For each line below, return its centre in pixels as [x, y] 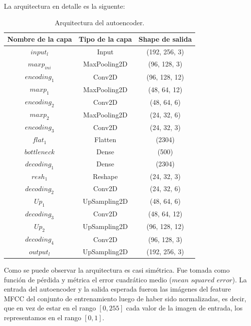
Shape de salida [165, 39]
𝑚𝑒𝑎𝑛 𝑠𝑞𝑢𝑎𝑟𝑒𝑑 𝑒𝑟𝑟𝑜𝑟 [202, 280]
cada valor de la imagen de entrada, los [184, 308]
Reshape [105, 176]
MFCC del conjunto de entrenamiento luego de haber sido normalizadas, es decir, [125, 298]
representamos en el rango [43, 318]
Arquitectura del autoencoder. [100, 22]
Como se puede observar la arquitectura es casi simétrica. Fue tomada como [117, 270]
